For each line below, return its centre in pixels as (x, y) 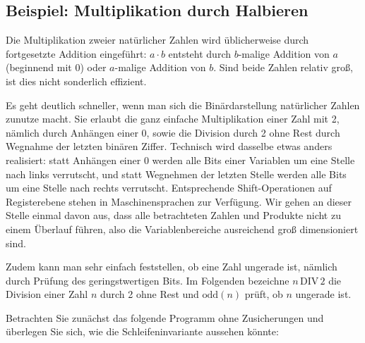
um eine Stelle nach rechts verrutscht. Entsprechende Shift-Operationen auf (169, 188)
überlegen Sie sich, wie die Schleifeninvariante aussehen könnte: (142, 331)
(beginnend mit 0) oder (56, 67)
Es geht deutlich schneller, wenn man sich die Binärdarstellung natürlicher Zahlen (183, 105)
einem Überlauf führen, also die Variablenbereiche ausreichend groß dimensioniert (182, 229)
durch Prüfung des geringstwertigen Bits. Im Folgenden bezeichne (148, 280)
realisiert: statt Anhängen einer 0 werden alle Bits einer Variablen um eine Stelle (180, 160)
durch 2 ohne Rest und (149, 294)
